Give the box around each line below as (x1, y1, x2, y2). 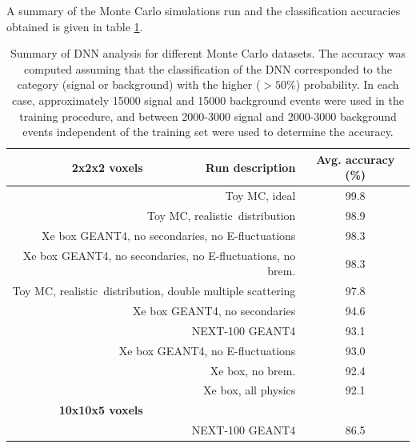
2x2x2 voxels (71, 158, 143, 175)
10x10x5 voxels (58, 402, 143, 418)
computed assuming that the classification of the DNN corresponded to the (24, 60, 392, 77)
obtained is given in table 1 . (6, 18, 143, 34)
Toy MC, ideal (225, 187, 296, 204)
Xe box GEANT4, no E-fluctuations (118, 342, 296, 358)
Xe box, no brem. (210, 362, 296, 378)
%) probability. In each (286, 76, 399, 93)
